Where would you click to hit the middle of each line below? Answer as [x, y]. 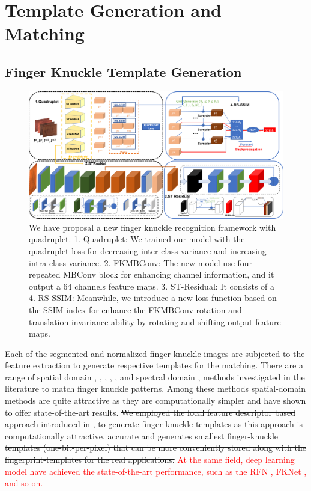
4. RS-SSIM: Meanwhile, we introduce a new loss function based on [153, 298]
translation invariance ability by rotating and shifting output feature [155, 321]
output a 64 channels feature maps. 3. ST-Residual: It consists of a [152, 286]
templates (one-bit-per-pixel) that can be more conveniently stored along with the [155, 447]
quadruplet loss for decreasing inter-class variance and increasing [148, 250]
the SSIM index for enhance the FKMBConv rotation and [135, 309]
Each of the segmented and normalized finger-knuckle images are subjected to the [155, 353]
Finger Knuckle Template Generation [123, 71]
